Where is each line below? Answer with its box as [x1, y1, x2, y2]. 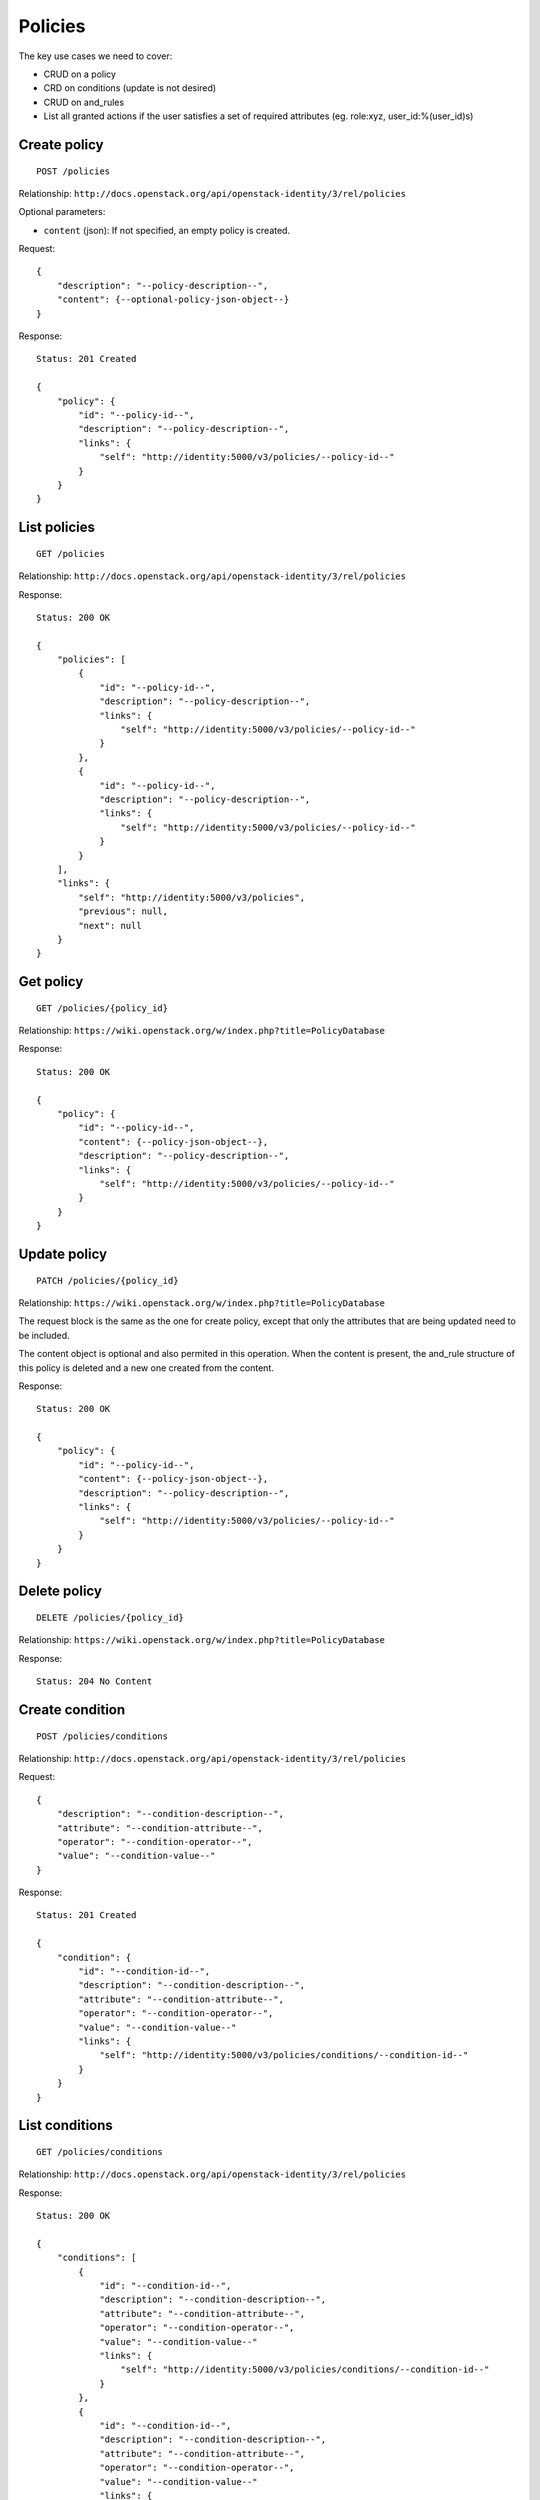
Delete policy [18, 1583, 102, 1600]
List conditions [18, 2117, 114, 2134]
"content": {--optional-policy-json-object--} [56, 294, 290, 305]
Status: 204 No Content [36, 1676, 153, 1687]
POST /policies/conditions [36, 1730, 169, 1742]
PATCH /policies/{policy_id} [36, 1275, 179, 1286]
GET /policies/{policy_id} [36, 1002, 169, 1014]
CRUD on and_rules [43, 96, 125, 108]
